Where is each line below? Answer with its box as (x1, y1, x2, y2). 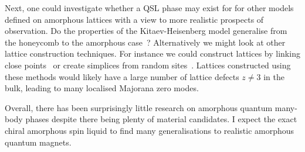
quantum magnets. (5, 136, 72, 148)
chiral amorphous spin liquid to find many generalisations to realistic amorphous (5, 124, 294, 136)
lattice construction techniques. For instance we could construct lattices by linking (5, 47, 300, 60)
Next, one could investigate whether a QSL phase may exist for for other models (5, 2, 294, 13)
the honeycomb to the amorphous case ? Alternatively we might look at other (5, 36, 286, 48)
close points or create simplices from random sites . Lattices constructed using (5, 58, 291, 71)
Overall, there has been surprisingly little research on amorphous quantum (5, 101, 273, 113)
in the (263, 70, 284, 82)
